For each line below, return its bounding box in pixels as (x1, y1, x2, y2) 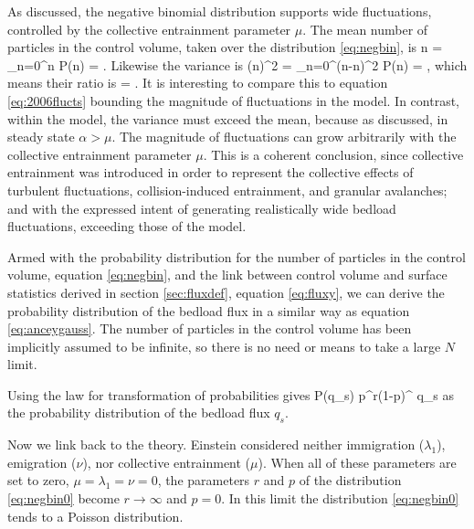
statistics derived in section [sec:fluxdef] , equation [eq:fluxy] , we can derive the (7, 282, 445, 302)
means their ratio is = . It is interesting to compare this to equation (7, 73, 388, 92)
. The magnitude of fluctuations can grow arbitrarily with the (111, 127, 457, 146)
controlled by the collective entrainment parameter (7, 19, 291, 38)
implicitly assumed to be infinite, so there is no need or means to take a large (7, 336, 441, 355)
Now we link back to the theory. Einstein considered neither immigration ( (7, 435, 425, 454)
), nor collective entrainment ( (82, 452, 251, 471)
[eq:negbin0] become (7, 489, 120, 508)
